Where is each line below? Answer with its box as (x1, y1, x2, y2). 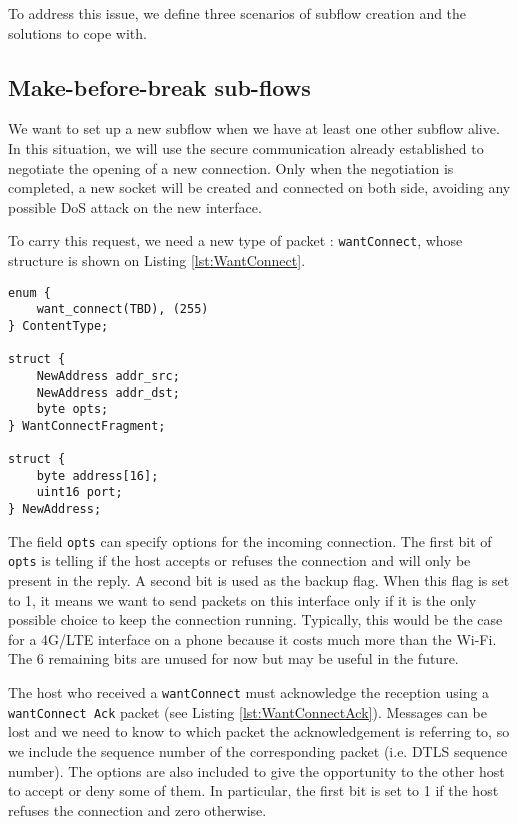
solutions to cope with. (8, 22, 147, 43)
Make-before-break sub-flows (8, 71, 311, 102)
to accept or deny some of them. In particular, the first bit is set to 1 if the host (8, 780, 499, 801)
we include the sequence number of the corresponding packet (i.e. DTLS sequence (8, 740, 508, 761)
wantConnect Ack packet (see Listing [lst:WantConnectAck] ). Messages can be (8, 701, 488, 722)
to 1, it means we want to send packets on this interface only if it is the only (8, 589, 477, 610)
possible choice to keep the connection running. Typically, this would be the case (8, 609, 503, 630)
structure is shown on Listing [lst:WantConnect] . (8, 250, 306, 271)
